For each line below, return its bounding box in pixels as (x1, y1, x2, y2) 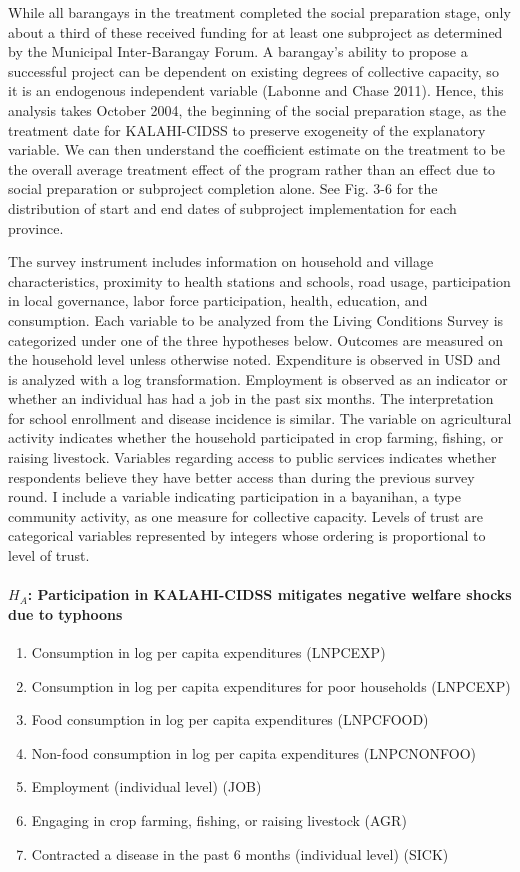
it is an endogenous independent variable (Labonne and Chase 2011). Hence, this (8, 80, 504, 101)
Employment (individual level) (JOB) (31, 776, 262, 797)
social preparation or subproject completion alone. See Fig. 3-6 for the (8, 178, 438, 199)
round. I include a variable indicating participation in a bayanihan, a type (8, 486, 461, 507)
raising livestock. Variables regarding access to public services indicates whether (8, 447, 497, 468)
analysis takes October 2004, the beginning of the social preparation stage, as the (8, 99, 506, 120)
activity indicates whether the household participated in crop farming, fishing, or (8, 427, 504, 448)
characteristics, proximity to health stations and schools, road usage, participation (8, 270, 511, 291)
